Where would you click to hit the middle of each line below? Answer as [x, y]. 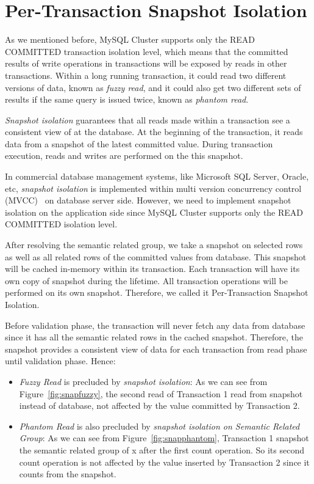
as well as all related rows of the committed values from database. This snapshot [156, 256]
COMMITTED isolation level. [61, 224]
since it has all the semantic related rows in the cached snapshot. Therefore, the [154, 337]
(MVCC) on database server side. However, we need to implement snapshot [148, 200]
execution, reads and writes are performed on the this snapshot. [124, 156]
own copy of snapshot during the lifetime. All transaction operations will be [147, 280]
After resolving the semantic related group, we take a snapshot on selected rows [154, 245]
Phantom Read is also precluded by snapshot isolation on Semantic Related [159, 426]
